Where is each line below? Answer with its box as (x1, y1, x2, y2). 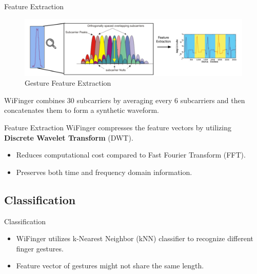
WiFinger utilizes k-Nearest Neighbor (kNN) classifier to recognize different (16, 233, 253, 244)
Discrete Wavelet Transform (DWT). (4, 132, 133, 143)
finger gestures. (16, 243, 64, 253)
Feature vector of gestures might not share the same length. (16, 260, 204, 271)
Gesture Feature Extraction (25, 77, 111, 88)
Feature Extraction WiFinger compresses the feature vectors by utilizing (4, 122, 231, 132)
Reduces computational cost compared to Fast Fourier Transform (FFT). (16, 149, 246, 160)
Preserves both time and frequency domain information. (16, 166, 192, 177)
